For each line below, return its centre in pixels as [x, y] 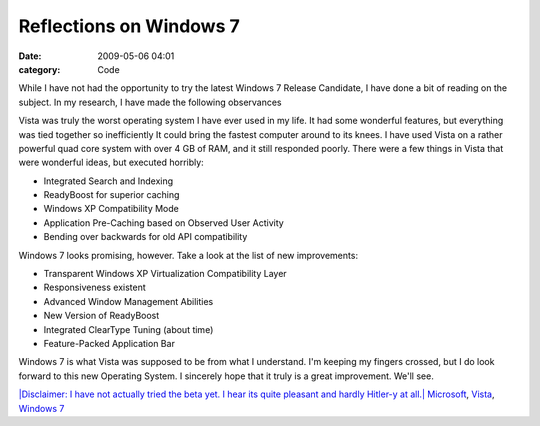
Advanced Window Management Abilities [128, 301]
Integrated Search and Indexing [108, 181]
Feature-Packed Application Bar [109, 343]
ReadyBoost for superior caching [111, 195]
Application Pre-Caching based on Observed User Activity [163, 222]
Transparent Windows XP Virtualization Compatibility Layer [165, 274]
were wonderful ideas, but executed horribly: [111, 162]
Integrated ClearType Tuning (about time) [128, 329]
